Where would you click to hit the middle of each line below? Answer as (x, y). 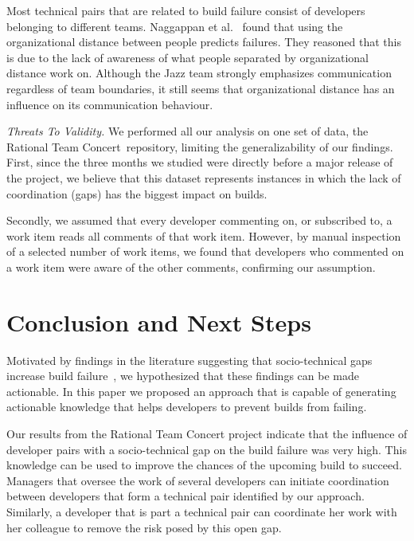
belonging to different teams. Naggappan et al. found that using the (175, 26)
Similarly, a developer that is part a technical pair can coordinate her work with (202, 511)
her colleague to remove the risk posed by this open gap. (144, 527)
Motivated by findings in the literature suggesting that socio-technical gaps (189, 360)
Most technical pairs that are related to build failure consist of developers (186, 10)
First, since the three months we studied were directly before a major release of (200, 162)
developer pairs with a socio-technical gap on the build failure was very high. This (207, 449)
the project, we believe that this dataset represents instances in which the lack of (204, 177)
